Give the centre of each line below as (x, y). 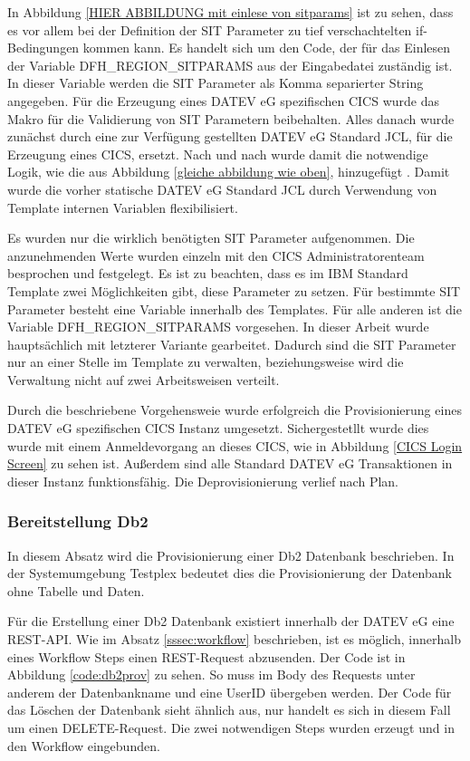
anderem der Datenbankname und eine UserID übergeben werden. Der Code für (230, 692)
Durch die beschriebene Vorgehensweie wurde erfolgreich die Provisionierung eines (235, 410)
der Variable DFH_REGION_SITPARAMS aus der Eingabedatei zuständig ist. (230, 65)
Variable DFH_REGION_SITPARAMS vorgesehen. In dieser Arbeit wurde (218, 327)
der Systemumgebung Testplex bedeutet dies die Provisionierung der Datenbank (230, 573)
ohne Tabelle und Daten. (76, 590)
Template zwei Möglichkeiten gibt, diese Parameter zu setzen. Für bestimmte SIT (234, 290)
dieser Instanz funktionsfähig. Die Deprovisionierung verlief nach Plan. (203, 481)
